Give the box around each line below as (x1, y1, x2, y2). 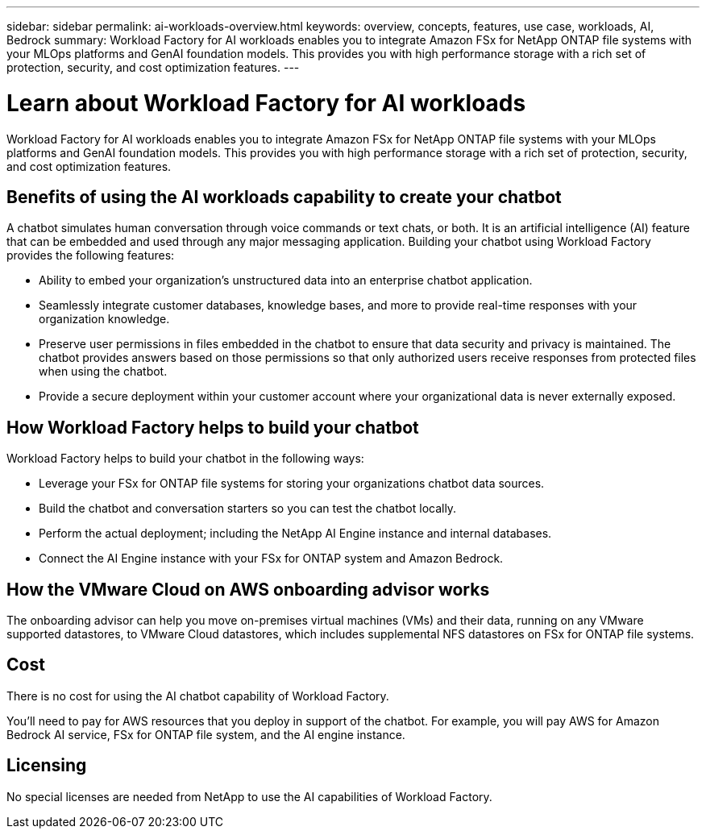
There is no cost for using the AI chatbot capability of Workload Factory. (6, 688, 389, 703)
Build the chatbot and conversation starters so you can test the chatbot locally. (39, 501, 457, 516)
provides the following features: (6, 248, 175, 263)
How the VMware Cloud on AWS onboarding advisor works (6, 579, 490, 600)
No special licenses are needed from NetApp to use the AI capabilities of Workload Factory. (6, 789, 492, 804)
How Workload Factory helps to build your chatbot (6, 417, 419, 438)
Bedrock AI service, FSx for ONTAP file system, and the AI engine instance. (6, 727, 405, 742)
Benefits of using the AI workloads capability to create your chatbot (6, 186, 562, 207)
